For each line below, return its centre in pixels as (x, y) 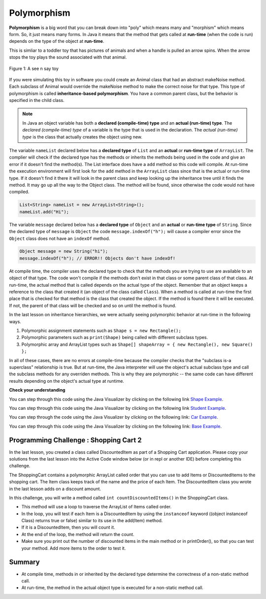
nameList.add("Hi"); (44, 212)
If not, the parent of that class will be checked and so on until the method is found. (93, 305)
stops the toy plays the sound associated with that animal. (68, 57)
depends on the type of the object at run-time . (57, 41)
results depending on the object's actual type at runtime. (66, 381)
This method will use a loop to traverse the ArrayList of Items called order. (97, 507)
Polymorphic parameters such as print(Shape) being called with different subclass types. (115, 337)
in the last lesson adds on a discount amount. (55, 489)
